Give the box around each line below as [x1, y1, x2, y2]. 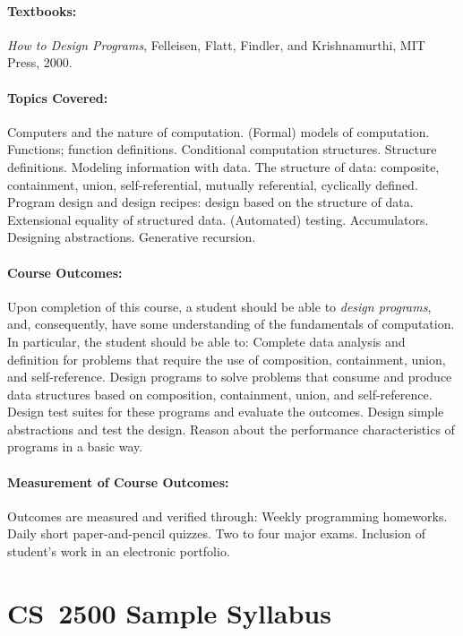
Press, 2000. [7, 53, 73, 72]
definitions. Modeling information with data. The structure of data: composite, [7, 157, 440, 176]
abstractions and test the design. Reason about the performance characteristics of [7, 419, 455, 438]
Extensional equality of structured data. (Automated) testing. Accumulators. [7, 210, 429, 228]
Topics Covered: [7, 88, 108, 107]
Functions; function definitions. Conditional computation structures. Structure [7, 140, 437, 159]
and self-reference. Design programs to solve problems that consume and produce [7, 367, 452, 386]
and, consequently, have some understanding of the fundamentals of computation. [7, 314, 455, 333]
